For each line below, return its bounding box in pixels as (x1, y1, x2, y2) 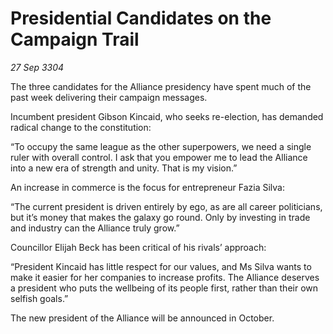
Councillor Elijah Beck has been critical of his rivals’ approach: (10, 241, 267, 253)
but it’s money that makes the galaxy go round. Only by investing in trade (10, 211, 311, 223)
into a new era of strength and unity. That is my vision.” (10, 162, 238, 174)
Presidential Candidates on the (10, 7, 272, 30)
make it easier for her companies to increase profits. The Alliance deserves (10, 271, 320, 283)
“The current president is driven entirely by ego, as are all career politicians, (10, 200, 323, 212)
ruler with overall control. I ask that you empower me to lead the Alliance (10, 151, 308, 163)
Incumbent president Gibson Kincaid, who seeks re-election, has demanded (10, 110, 324, 122)
